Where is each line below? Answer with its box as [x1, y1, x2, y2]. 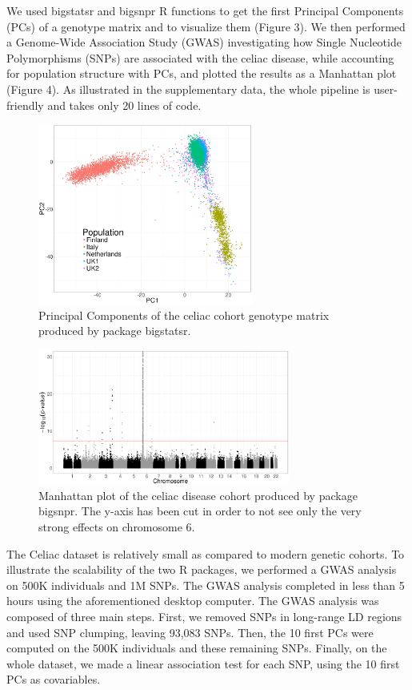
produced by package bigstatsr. [38, 322, 191, 339]
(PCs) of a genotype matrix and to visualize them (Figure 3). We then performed [6, 18, 406, 34]
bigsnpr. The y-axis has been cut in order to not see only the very [38, 502, 362, 519]
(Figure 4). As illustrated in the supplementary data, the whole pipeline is [6, 80, 370, 97]
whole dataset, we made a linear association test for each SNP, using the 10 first [6, 655, 400, 672]
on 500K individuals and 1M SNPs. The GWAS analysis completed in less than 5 [6, 576, 405, 593]
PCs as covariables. [6, 671, 101, 688]
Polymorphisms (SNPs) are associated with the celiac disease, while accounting [6, 49, 394, 66]
